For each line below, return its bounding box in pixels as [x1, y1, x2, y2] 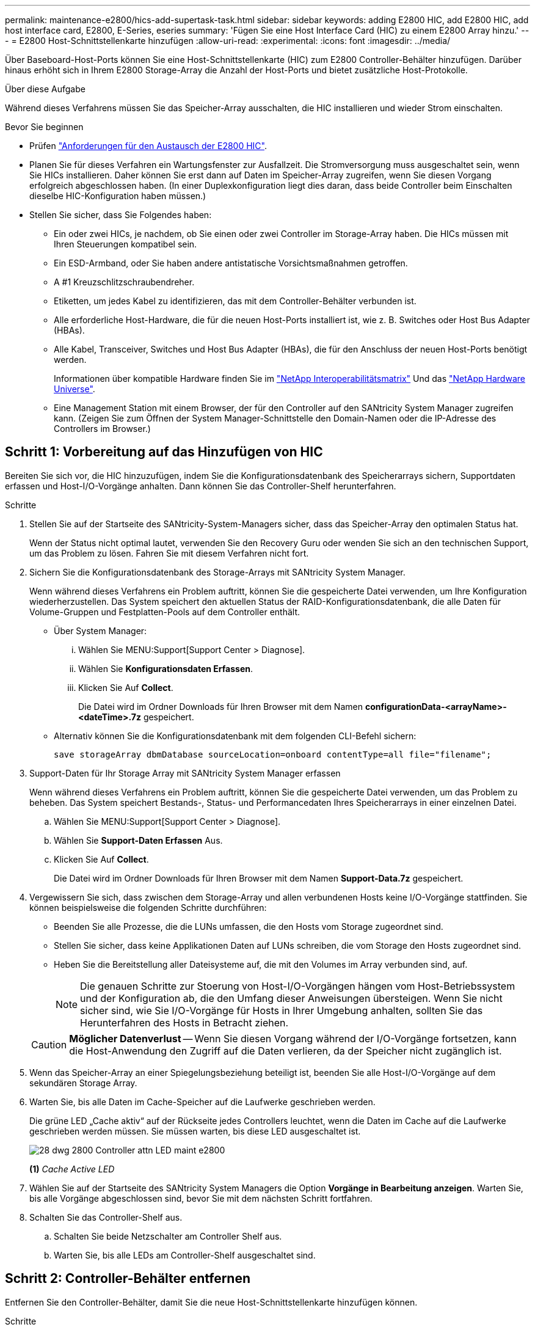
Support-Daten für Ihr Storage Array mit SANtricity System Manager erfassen [29, 767, 341, 778]
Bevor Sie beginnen [5, 122, 84, 132]
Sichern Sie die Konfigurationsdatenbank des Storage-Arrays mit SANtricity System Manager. [29, 566, 406, 577]
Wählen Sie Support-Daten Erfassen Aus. [54, 835, 223, 846]
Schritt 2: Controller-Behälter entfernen [5, 1271, 251, 1287]
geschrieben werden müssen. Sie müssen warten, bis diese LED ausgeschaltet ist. [29, 1125, 361, 1136]
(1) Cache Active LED [29, 1163, 115, 1174]
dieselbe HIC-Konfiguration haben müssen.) [29, 191, 206, 201]
